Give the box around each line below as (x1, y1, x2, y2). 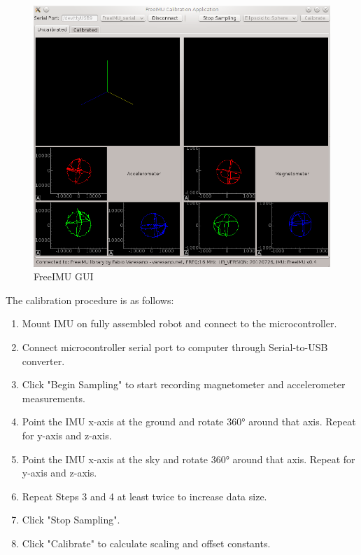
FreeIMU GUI (34, 269, 94, 284)
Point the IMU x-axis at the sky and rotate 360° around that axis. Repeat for (22, 451, 355, 466)
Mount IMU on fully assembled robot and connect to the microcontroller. (22, 316, 337, 331)
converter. (22, 353, 65, 368)
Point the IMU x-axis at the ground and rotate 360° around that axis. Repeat (22, 414, 356, 429)
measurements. (22, 390, 85, 405)
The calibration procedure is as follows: (6, 292, 174, 307)
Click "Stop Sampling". (22, 512, 120, 527)
